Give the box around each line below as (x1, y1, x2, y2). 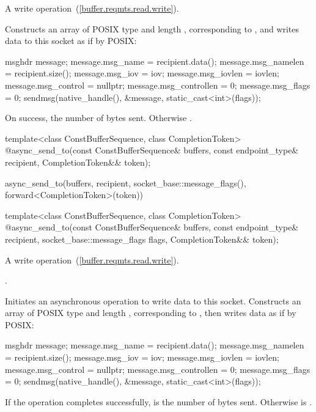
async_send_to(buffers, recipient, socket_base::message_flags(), (5, 176, 246, 189)
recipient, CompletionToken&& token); (5, 155, 151, 168)
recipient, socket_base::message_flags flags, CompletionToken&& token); (5, 232, 279, 245)
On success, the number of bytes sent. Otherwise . (5, 111, 192, 124)
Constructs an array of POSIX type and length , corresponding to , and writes (5, 22, 299, 35)
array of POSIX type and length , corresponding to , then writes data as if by (5, 306, 296, 319)
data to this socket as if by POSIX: (5, 34, 137, 47)
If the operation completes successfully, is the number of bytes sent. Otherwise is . (5, 395, 312, 408)
